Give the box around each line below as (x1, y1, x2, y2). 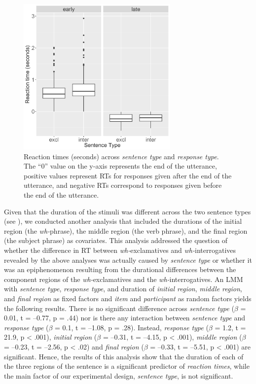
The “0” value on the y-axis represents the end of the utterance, (24, 161, 217, 171)
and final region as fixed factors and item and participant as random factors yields (4, 293, 252, 303)
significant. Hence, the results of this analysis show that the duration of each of (4, 351, 244, 361)
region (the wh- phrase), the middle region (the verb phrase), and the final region (4, 225, 248, 236)
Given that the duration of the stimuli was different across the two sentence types (4, 206, 251, 216)
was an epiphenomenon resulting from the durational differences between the (4, 264, 236, 275)
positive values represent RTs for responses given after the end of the (24, 170, 232, 180)
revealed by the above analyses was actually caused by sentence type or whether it (4, 254, 252, 265)
